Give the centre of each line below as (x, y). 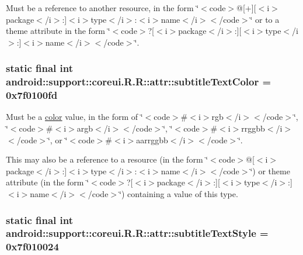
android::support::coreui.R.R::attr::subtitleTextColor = (139, 82)
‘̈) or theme (270, 170)
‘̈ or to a (265, 19)
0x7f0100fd (32, 95)
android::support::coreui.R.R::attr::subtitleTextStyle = (137, 233)
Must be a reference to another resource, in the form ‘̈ (102, 8)
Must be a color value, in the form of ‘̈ (74, 117)
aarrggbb (152, 139)
